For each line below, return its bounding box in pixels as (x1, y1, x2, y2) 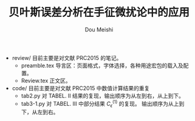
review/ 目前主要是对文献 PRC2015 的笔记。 (12, 54, 122, 61)
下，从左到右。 (21, 108, 59, 116)
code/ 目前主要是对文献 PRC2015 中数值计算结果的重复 (12, 84, 150, 91)
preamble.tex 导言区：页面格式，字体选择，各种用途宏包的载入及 (21, 62, 183, 69)
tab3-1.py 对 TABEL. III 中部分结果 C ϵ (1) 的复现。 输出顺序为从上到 (21, 99, 185, 109)
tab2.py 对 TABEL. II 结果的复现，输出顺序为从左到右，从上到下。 (21, 92, 184, 99)
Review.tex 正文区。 (21, 77, 71, 84)
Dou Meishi (84, 25, 114, 33)
